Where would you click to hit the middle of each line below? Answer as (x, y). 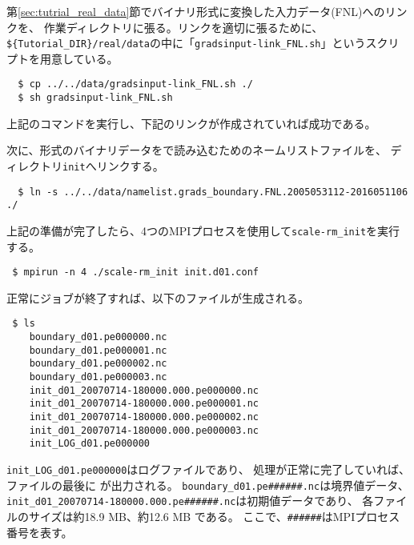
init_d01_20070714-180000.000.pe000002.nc (144, 417)
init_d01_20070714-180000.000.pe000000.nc (144, 390)
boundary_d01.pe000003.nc (98, 377)
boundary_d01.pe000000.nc (98, 337)
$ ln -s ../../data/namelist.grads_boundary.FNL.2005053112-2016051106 (213, 192)
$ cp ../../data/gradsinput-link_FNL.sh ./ (135, 84)
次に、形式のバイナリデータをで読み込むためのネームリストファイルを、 (197, 150)
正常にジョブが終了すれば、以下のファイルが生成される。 (158, 297)
